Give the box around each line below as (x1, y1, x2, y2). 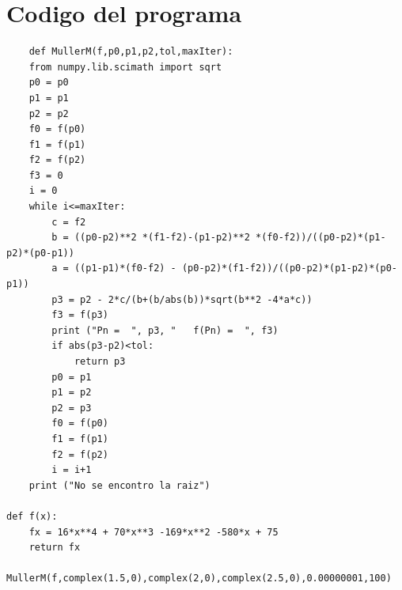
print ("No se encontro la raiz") (28, 479, 210, 491)
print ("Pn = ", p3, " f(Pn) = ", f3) (51, 324, 279, 336)
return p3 (74, 356, 126, 367)
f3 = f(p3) (51, 309, 108, 321)
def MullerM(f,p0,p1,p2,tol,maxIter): (28, 46, 233, 58)
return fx (28, 542, 81, 554)
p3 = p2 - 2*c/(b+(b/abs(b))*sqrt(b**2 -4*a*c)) (51, 293, 313, 305)
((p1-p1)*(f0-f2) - (74, 263, 176, 274)
